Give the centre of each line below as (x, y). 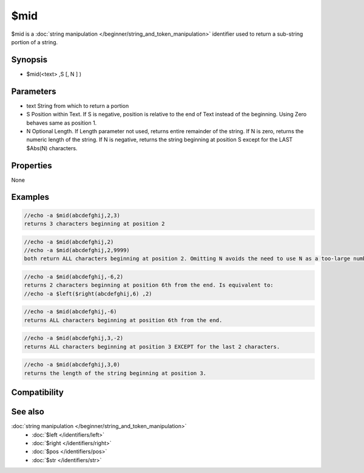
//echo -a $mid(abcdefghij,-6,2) (74, 276)
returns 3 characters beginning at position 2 (94, 224)
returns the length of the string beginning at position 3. (115, 373)
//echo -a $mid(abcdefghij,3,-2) (74, 338)
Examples (30, 197)
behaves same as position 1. (62, 123)
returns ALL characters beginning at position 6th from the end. (123, 320)
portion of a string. (35, 42)
